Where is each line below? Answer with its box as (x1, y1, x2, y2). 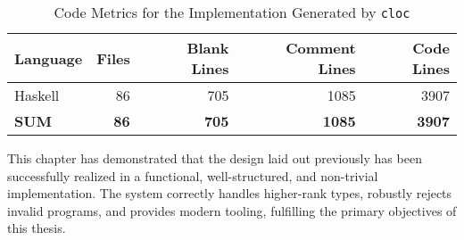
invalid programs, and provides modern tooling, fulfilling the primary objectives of (7, 201, 457, 219)
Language (14, 47, 83, 69)
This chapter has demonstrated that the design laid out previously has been (7, 149, 422, 167)
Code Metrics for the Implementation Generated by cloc (54, 2, 410, 22)
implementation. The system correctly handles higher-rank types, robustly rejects (7, 184, 452, 203)
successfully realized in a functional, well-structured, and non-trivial (7, 166, 378, 185)
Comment (286, 37, 356, 58)
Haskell (14, 85, 60, 105)
